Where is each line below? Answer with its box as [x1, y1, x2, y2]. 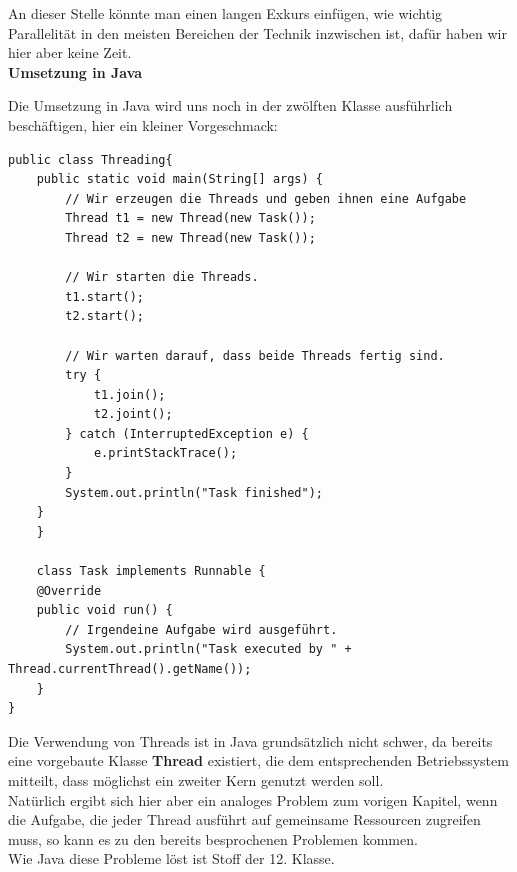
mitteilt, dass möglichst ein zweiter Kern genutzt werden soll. [8, 769, 384, 790]
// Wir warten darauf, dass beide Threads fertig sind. [65, 348, 445, 363]
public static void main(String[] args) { [36, 172, 323, 187]
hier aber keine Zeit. [8, 42, 132, 63]
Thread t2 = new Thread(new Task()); [65, 230, 316, 245]
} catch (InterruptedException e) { [65, 426, 309, 441]
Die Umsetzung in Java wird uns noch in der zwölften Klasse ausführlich [8, 95, 453, 116]
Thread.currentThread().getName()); [8, 662, 252, 676]
